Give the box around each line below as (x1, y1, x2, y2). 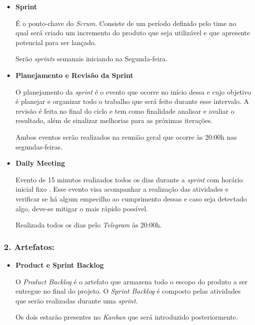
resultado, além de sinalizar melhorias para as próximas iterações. (15, 115, 213, 125)
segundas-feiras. (15, 141, 63, 151)
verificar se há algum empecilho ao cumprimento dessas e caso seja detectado (15, 193, 247, 203)
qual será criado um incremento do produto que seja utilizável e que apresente (15, 27, 250, 38)
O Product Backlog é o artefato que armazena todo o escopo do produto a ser (15, 276, 248, 286)
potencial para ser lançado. (15, 37, 97, 47)
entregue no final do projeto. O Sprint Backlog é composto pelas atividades (15, 286, 241, 296)
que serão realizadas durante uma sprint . (15, 295, 138, 305)
